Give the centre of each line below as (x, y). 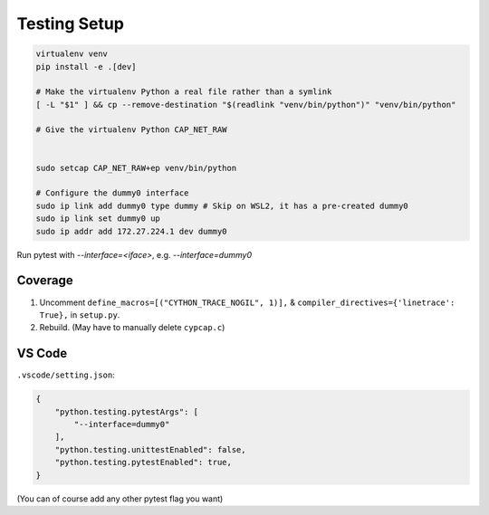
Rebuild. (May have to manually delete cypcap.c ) (132, 328)
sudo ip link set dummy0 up (98, 219)
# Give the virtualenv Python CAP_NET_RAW (131, 130)
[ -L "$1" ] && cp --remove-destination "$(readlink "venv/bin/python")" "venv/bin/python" (246, 105)
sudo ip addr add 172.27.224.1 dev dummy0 (131, 231)
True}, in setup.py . (80, 315)
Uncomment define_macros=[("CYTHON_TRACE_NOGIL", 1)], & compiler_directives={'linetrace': (247, 302)
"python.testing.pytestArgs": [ (127, 411)
